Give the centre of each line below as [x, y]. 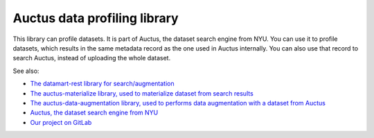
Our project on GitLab [61, 122]
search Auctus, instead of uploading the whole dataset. [92, 58]
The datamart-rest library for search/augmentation [102, 84]
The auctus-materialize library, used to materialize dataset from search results [142, 93]
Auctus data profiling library [96, 18]
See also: [26, 71]
